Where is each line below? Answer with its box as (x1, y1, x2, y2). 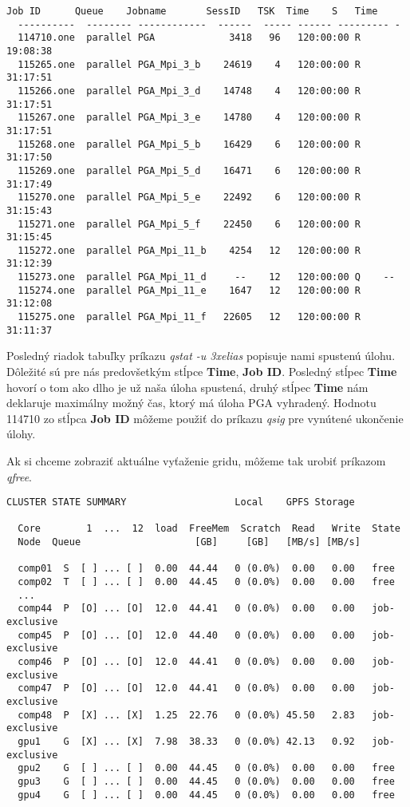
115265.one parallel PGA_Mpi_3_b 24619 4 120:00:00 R (18, 58, 361, 70)
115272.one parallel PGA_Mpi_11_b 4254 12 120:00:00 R (18, 244, 361, 256)
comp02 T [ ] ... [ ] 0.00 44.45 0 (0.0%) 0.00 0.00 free (18, 576, 395, 588)
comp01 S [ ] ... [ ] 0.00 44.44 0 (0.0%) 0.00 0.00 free (18, 563, 395, 575)
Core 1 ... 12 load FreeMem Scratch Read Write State (18, 523, 400, 535)
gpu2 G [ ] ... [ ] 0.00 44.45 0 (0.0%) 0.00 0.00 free (18, 762, 395, 774)
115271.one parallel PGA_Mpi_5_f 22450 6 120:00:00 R (18, 218, 361, 230)
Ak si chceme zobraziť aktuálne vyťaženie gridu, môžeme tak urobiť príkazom (6, 452, 386, 469)
